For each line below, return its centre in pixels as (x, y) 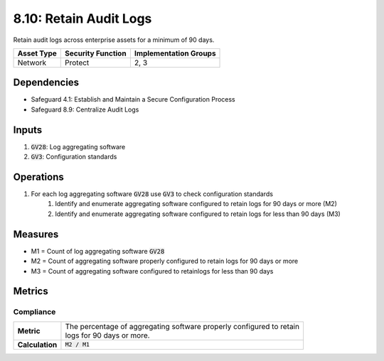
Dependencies (46, 83)
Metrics (31, 291)
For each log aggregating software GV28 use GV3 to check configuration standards (152, 194)
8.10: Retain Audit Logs (82, 18)
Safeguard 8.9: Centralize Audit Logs (85, 109)
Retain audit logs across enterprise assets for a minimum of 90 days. (114, 40)
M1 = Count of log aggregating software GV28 (98, 251)
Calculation (37, 345)
